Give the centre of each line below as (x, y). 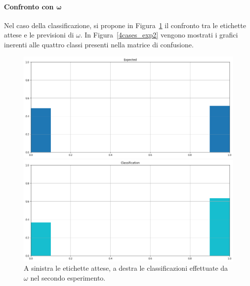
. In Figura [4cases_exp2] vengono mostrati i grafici (159, 35)
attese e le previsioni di (39, 35)
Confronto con (29, 6)
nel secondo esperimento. (68, 277)
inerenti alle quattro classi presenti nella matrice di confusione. (99, 44)
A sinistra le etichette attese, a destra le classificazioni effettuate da (126, 268)
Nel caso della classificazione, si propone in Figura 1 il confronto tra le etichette (125, 25)
